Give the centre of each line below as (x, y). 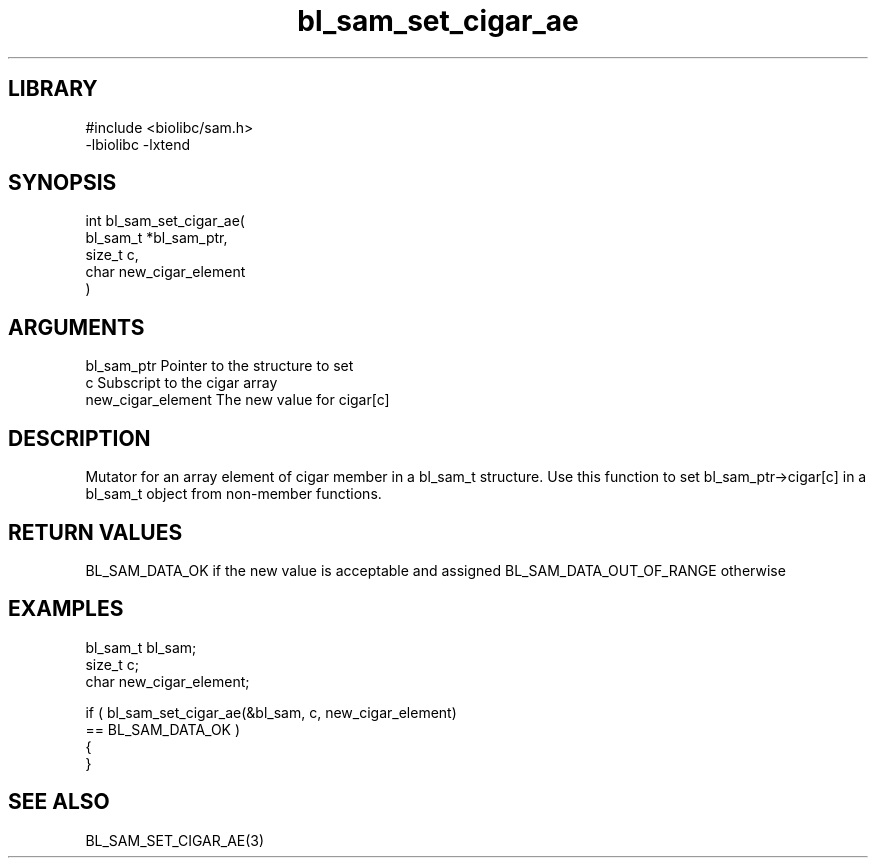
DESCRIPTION (79, 438)
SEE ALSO (59, 802)
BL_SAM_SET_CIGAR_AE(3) (175, 840)
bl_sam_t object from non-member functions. (233, 494)
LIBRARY (53, 89)
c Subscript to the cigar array (181, 383)
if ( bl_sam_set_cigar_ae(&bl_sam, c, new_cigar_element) (271, 712)
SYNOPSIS (62, 183)
